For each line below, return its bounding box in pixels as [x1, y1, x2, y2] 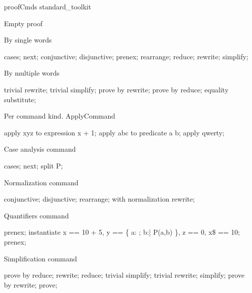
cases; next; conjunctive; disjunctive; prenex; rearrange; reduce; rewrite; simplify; [4, 51, 249, 61]
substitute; [4, 94, 36, 104]
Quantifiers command [4, 210, 69, 220]
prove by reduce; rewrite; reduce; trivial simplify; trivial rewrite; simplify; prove [4, 270, 245, 280]
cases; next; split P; [4, 160, 63, 170]
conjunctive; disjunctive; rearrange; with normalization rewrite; [4, 194, 195, 204]
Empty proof [4, 18, 43, 28]
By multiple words [4, 68, 60, 78]
